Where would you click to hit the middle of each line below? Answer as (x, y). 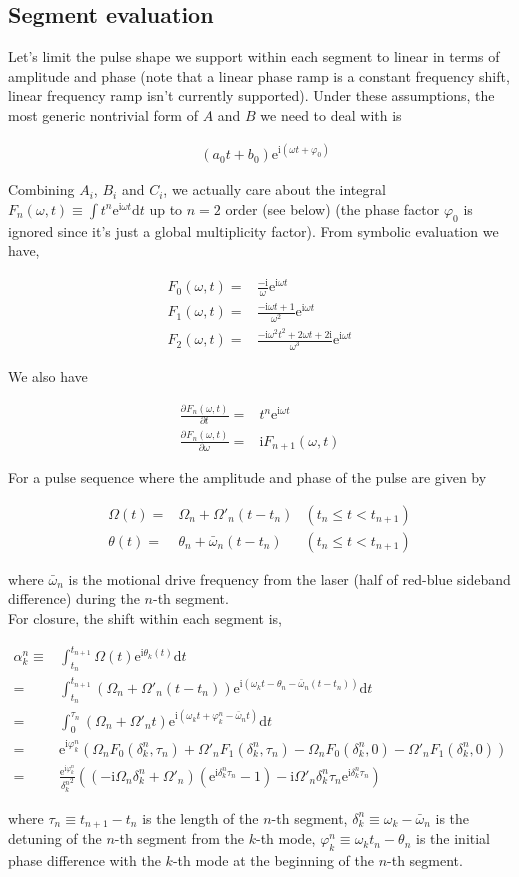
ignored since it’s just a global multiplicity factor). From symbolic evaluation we (253, 230)
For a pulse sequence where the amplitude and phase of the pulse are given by (247, 477)
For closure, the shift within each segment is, (145, 618)
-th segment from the (179, 838)
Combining (41, 189)
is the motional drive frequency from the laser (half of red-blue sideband (289, 578)
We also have (48, 376)
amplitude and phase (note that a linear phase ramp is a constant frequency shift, (259, 75)
